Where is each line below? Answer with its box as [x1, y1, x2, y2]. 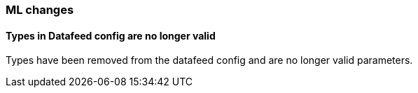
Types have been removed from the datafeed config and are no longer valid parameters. [6, 54, 413, 67]
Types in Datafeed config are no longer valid [6, 29, 216, 42]
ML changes [6, 3, 74, 17]
